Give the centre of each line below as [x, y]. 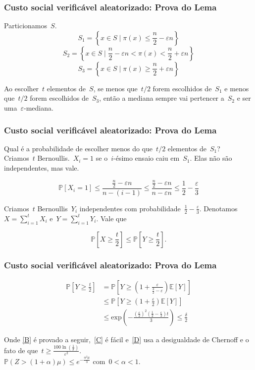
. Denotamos [218, 208]
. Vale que [111, 218]
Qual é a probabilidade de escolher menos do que [78, 148]
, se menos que [115, 88]
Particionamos [26, 26]
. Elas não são [211, 158]
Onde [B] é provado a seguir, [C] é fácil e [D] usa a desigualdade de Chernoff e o [127, 339]
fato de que [21, 350]
